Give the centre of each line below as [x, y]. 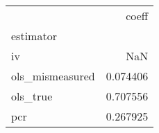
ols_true [32, 96]
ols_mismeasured [53, 76]
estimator [34, 36]
